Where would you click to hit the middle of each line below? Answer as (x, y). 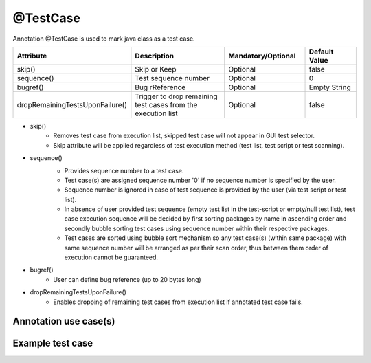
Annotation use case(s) (64, 321)
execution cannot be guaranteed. (111, 257)
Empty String (330, 87)
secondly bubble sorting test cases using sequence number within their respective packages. (197, 228)
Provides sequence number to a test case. (124, 170)
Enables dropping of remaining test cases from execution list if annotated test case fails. (178, 302)
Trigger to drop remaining (176, 96)
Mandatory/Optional (262, 56)
